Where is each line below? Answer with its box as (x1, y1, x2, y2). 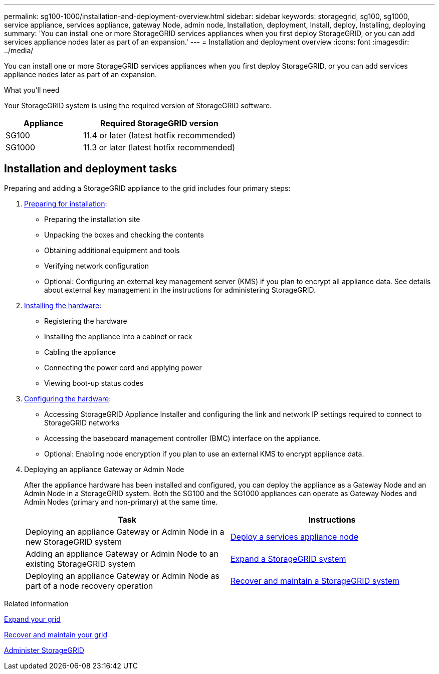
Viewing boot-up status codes (44, 378, 144, 387)
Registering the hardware (44, 316, 127, 325)
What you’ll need (4, 86, 60, 94)
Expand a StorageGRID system (231, 553, 346, 564)
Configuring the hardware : (24, 394, 111, 403)
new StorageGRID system (26, 536, 122, 547)
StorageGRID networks (44, 418, 120, 427)
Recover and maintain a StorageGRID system (231, 575, 399, 586)
